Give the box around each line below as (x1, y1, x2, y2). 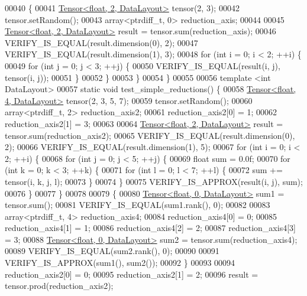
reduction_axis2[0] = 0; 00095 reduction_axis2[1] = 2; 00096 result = (5, 268, 258, 280)
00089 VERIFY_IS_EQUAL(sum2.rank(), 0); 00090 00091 (5, 245, 219, 257)
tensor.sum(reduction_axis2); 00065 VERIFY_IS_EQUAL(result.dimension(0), (5, 129, 295, 141)
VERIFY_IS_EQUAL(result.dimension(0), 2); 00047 (5, 36, 198, 48)
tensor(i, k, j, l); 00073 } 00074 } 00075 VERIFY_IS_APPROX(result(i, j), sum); (5, 175, 303, 187)
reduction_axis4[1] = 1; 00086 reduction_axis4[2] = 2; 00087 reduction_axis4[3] (5, 222, 296, 234)
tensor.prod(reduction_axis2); (5, 279, 114, 292)
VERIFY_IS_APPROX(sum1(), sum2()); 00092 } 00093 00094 (5, 256, 235, 269)
